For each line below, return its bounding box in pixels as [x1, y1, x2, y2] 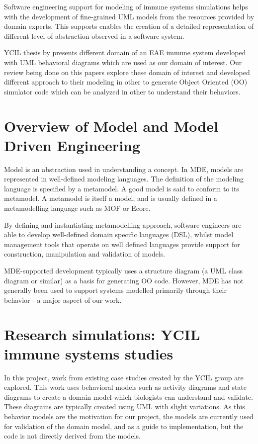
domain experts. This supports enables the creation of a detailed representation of [4, 21, 254, 31]
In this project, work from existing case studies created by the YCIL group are [4, 372, 244, 382]
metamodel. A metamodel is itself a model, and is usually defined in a [4, 193, 217, 203]
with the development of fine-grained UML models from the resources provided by [4, 11, 255, 21]
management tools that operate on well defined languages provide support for [4, 239, 240, 249]
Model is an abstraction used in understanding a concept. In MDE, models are [4, 164, 244, 174]
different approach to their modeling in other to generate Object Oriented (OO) [4, 77, 248, 87]
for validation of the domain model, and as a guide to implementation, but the [4, 421, 244, 431]
